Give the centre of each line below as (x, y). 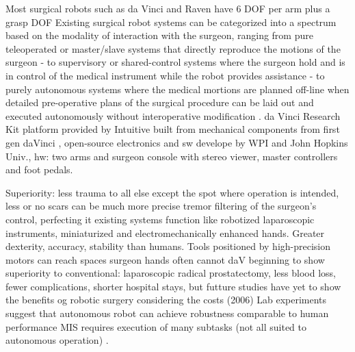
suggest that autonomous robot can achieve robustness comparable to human (167, 313)
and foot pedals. (39, 169)
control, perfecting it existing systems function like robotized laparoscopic (160, 219)
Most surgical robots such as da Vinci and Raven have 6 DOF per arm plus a (168, 8)
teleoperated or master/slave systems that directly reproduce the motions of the (173, 48)
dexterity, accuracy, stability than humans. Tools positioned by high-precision (168, 246)
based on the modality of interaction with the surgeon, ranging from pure (159, 35)
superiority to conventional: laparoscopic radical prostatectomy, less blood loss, (171, 273)
